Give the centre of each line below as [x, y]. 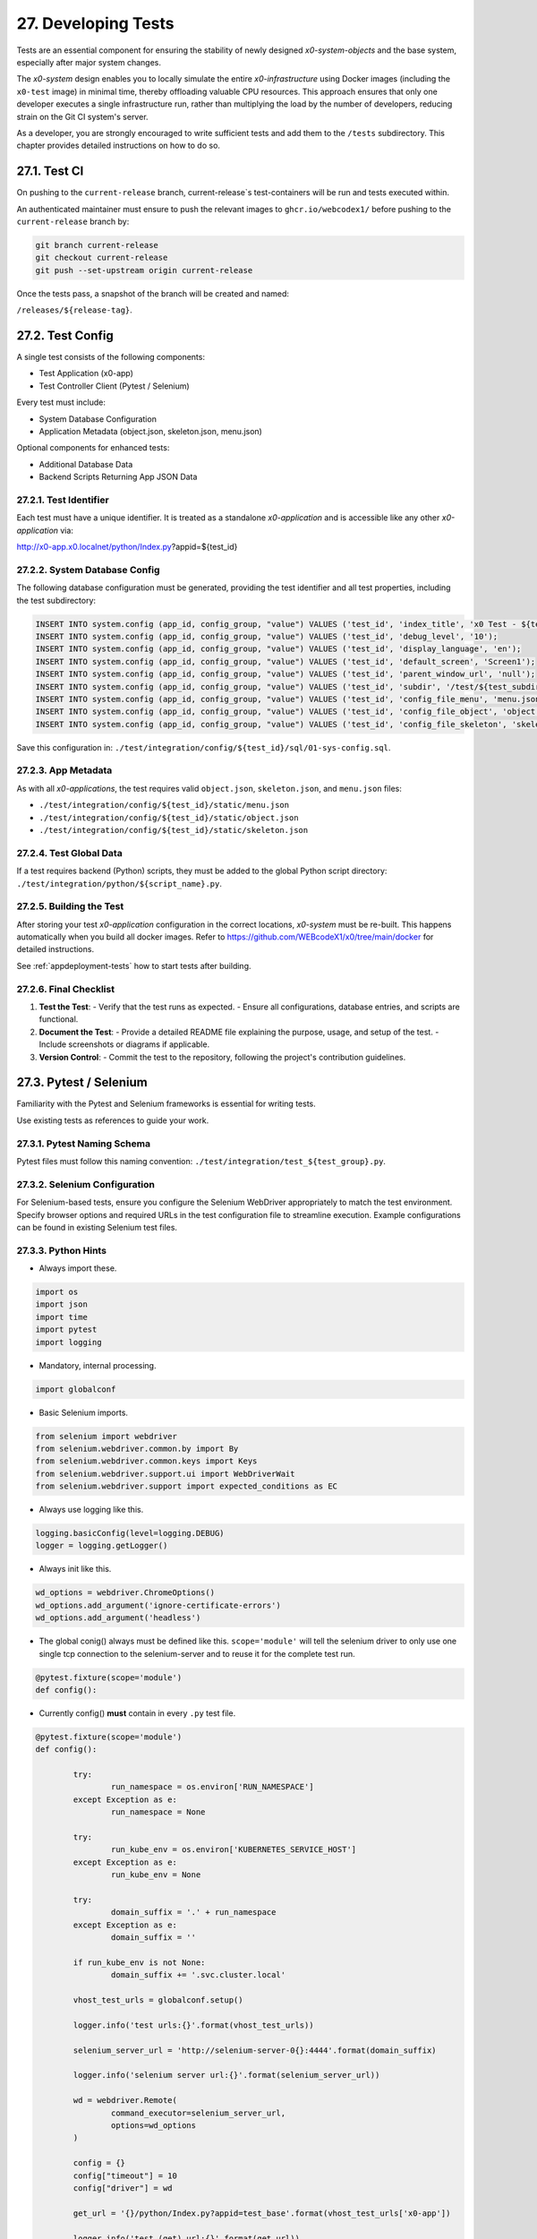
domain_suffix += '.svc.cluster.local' [198, 1975]
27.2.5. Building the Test [70, 906]
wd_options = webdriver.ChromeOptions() [125, 1593]
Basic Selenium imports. [84, 1412]
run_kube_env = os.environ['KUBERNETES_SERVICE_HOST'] [234, 1850]
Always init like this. [75, 1569]
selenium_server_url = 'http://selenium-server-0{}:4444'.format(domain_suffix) [255, 2050]
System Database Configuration [98, 419]
